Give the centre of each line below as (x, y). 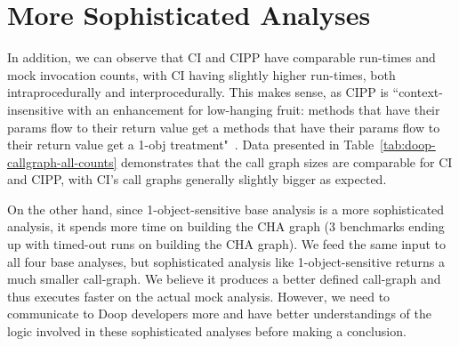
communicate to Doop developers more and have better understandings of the (219, 314)
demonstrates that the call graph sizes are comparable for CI (287, 161)
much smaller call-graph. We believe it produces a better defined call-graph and (224, 279)
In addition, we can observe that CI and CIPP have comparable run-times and (221, 57)
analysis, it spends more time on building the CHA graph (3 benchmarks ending (226, 226)
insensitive (36, 109)
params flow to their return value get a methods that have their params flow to (224, 127)
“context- (418, 92)
